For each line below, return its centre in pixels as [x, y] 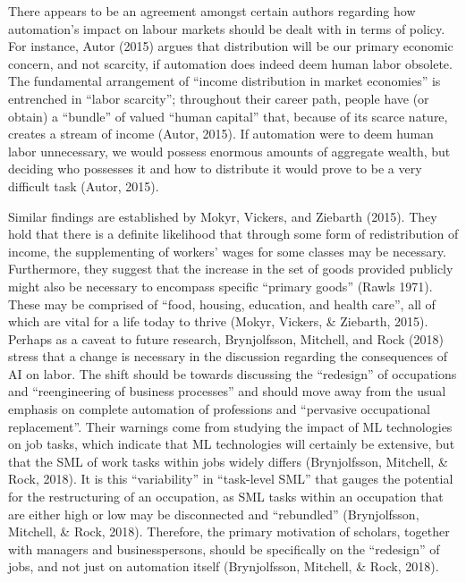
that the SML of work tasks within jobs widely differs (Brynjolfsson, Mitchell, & [228, 461]
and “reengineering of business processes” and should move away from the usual [227, 391]
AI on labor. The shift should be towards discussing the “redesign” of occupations [233, 373]
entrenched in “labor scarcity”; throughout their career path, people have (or [219, 98]
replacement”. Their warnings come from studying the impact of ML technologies [230, 426]
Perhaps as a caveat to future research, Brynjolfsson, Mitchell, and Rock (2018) [226, 338]
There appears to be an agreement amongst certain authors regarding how [212, 11]
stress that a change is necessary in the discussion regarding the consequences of [228, 356]
